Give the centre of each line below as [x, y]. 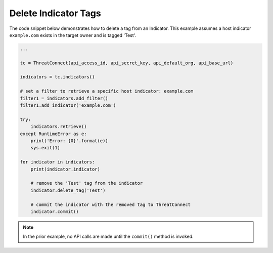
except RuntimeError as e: [53, 134]
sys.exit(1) [45, 148]
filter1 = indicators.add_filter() [64, 98]
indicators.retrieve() [59, 127]
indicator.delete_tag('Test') [68, 190]
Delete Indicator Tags [55, 13]
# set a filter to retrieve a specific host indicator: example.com [107, 91]
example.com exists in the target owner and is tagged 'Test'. [73, 35]
